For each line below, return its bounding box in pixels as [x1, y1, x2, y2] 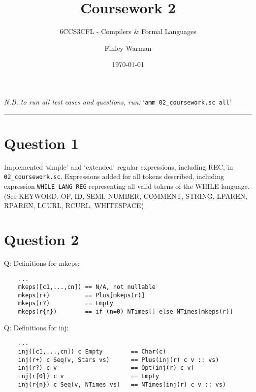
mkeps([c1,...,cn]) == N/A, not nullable [18, 284, 156, 291]
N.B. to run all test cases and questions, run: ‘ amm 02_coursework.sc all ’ [4, 96, 231, 107]
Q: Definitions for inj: [4, 322, 69, 332]
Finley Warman [104, 42, 152, 53]
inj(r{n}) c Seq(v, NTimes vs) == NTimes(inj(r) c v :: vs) [18, 381, 226, 388]
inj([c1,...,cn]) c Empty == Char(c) [18, 348, 166, 356]
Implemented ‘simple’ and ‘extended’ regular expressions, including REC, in [4, 161, 233, 172]
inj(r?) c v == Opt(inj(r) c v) [18, 364, 194, 372]
